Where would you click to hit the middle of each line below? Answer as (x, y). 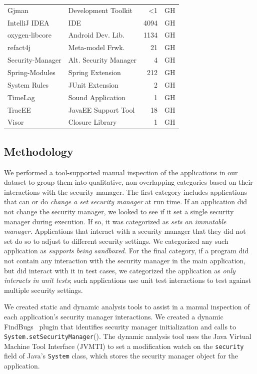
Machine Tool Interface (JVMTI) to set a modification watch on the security (124, 346)
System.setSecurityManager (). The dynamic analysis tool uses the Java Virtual (128, 336)
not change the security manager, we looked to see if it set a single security (119, 212)
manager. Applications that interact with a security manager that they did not (125, 231)
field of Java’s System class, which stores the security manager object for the (121, 356)
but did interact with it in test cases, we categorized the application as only (120, 270)
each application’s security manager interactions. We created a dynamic (114, 316)
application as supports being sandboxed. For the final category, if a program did (126, 251)
